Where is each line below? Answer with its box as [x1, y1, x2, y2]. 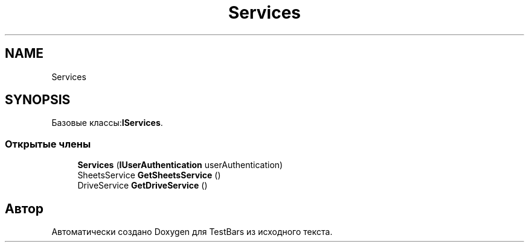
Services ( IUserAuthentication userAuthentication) [77, 160, 283, 170]
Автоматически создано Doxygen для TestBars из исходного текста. [51, 227, 333, 237]
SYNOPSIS [5, 92, 71, 108]
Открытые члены [5, 137, 91, 150]
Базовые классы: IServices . [51, 117, 163, 128]
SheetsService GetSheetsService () [77, 170, 221, 181]
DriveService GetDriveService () [77, 180, 208, 191]
